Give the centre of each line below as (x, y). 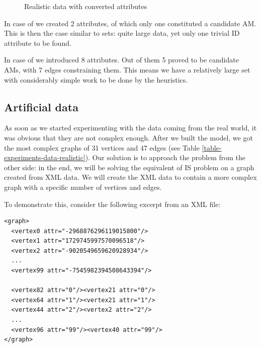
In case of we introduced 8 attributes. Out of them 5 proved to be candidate (121, 60)
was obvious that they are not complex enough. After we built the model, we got (128, 137)
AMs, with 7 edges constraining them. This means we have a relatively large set (127, 69)
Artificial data (41, 107)
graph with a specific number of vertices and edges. (83, 187)
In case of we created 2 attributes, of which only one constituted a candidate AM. (130, 23)
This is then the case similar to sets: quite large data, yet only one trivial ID (122, 33)
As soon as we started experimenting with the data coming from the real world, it (130, 128)
